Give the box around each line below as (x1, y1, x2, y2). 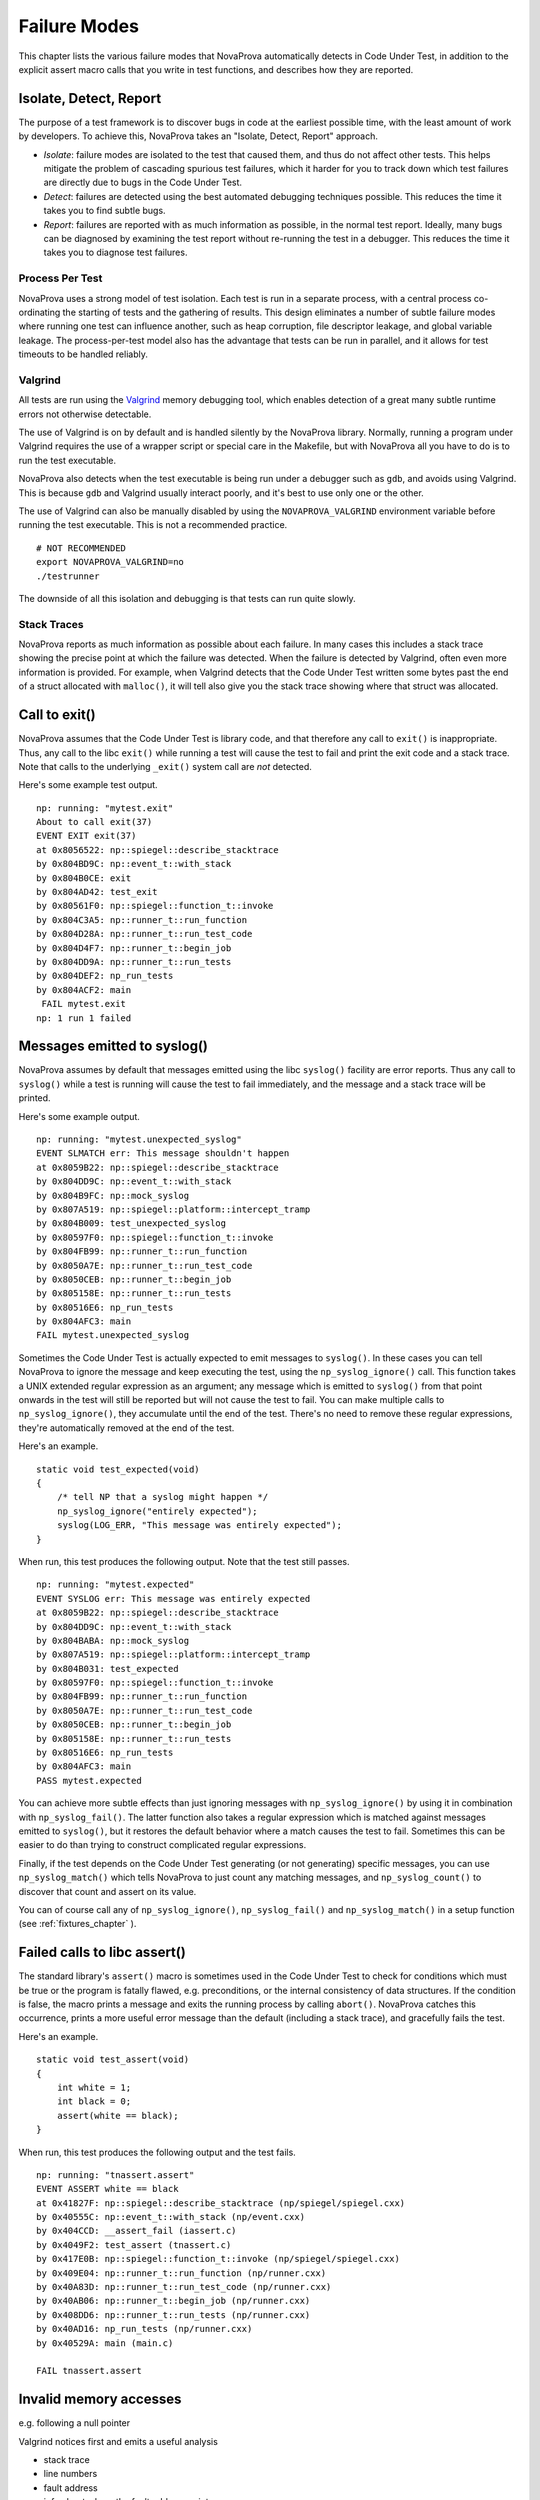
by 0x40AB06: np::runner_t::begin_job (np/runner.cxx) (36, 2295, 311, 2307)
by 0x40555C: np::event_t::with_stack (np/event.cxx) (36, 2211, 305, 2223)
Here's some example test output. (18, 779, 159, 791)
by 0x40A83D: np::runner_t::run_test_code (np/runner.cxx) (36, 2281, 332, 2293)
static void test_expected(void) (36, 1463, 200, 1475)
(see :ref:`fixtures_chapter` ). (18, 1918, 137, 1930)
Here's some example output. (18, 1110, 140, 1122)
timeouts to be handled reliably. (18, 348, 149, 360)
